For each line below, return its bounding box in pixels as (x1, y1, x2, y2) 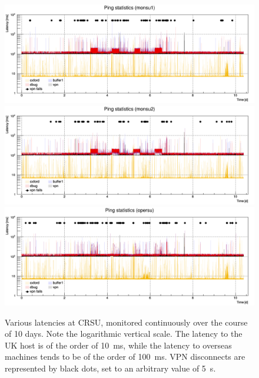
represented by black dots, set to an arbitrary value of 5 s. (5, 362, 216, 374)
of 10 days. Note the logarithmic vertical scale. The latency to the (5, 327, 243, 340)
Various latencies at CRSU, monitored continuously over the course (5, 316, 248, 328)
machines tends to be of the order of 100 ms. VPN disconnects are (5, 350, 245, 363)
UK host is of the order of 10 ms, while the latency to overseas (5, 339, 232, 351)
